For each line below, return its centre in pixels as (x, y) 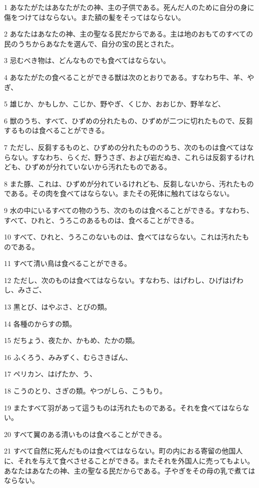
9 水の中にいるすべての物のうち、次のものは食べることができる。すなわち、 (129, 210)
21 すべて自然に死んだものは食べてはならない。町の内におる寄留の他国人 (124, 451)
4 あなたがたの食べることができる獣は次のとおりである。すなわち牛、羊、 (126, 77)
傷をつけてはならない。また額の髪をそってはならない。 (95, 17)
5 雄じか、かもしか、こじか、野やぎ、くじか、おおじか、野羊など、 (115, 104)
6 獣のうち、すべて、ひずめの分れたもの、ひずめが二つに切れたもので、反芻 (129, 120)
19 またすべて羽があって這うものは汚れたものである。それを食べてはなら (123, 407)
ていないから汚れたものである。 (119, 167)
